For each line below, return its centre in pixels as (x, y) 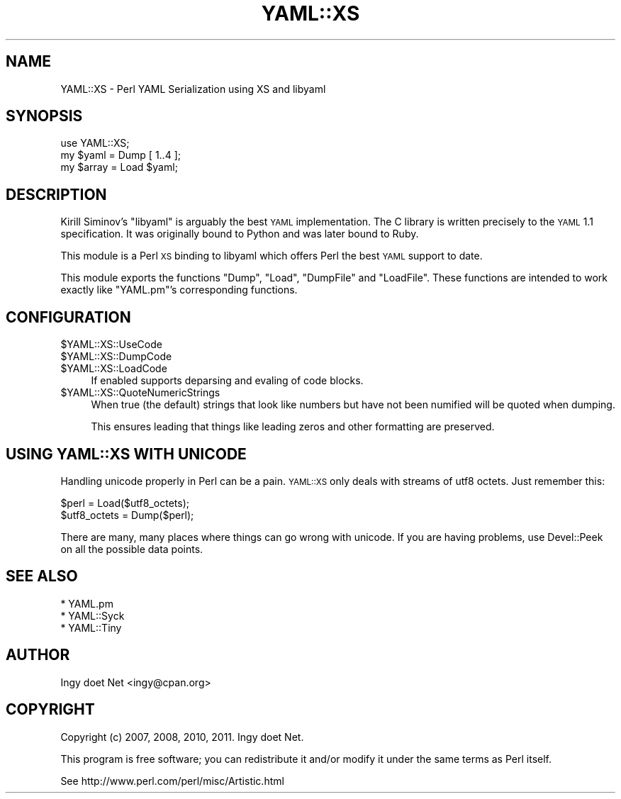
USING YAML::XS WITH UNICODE (126, 454)
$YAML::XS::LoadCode (114, 369)
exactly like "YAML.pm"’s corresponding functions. (179, 290)
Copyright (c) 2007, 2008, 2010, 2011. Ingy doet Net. (182, 737)
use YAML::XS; (95, 143)
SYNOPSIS (44, 116)
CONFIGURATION (68, 317)
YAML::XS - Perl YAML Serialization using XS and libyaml (193, 89)
